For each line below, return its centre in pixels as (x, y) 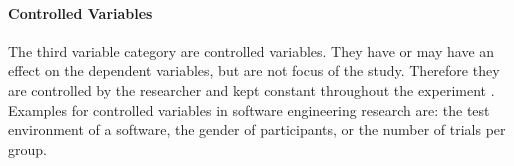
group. (27, 148)
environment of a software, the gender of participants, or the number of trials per (257, 129)
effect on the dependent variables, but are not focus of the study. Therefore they (254, 70)
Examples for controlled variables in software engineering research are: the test (249, 109)
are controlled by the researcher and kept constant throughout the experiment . (251, 89)
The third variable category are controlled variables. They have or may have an (251, 50)
